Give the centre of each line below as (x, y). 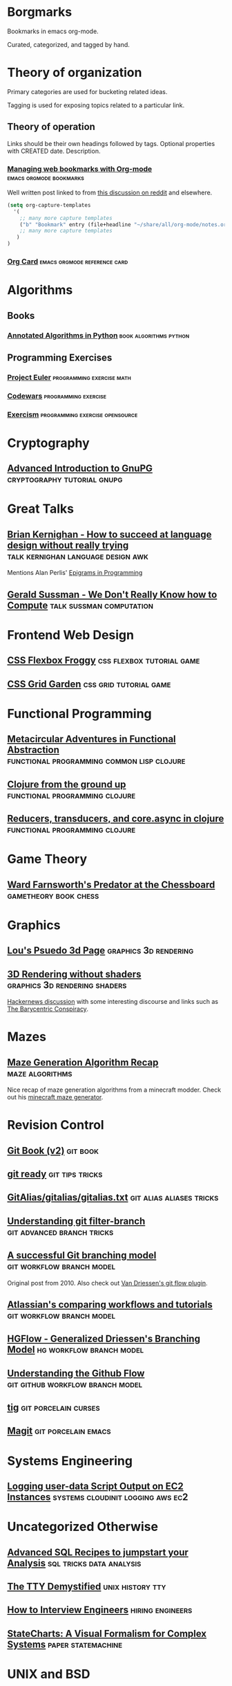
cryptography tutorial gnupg (65, 479)
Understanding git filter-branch (76, 1221)
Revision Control (56, 1125)
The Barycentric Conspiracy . (48, 1009)
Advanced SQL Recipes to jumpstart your (98, 1552)
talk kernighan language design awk (78, 556)
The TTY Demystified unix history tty (87, 1587)
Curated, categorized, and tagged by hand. (68, 44)
